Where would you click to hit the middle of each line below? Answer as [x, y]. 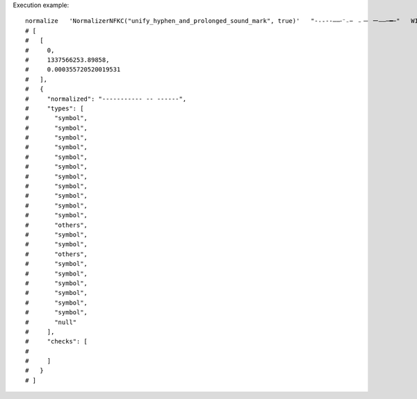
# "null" [51, 322]
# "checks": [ [57, 341]
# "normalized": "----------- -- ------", [106, 99]
